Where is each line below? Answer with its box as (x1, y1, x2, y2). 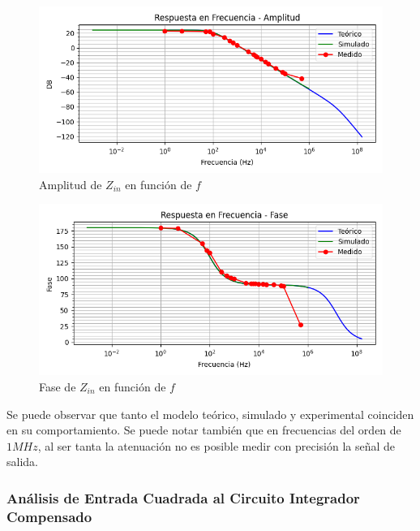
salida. (6, 453, 38, 470)
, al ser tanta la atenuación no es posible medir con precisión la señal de (37, 437, 396, 454)
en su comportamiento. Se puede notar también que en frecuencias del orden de (6, 421, 401, 438)
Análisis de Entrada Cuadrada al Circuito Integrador (6, 487, 360, 507)
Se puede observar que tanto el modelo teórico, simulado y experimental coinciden (6, 405, 414, 422)
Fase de (39, 378, 76, 395)
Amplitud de (39, 175, 102, 192)
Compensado (6, 506, 92, 526)
